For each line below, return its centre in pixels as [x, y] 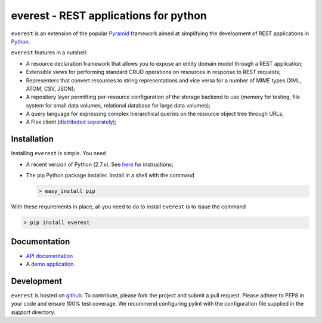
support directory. [33, 312]
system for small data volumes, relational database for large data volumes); [118, 105]
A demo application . [51, 264]
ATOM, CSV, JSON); [51, 88]
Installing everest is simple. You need [58, 153]
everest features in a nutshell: [49, 53]
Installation [32, 139]
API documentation [49, 256]
